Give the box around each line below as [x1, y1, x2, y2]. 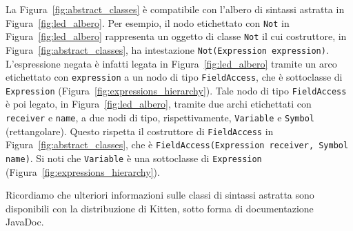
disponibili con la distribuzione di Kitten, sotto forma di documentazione [6, 201, 314, 215]
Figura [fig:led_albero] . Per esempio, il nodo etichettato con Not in [6, 15, 290, 30]
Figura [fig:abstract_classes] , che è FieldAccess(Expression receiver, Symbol [6, 137, 349, 152]
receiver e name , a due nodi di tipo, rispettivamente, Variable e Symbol [6, 110, 314, 125]
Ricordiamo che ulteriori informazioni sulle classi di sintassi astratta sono [6, 188, 314, 202]
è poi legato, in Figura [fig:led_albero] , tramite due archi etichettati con [6, 97, 312, 111]
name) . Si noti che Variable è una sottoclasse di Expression [6, 151, 262, 165]
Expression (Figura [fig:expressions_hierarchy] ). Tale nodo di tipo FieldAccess [6, 83, 347, 97]
